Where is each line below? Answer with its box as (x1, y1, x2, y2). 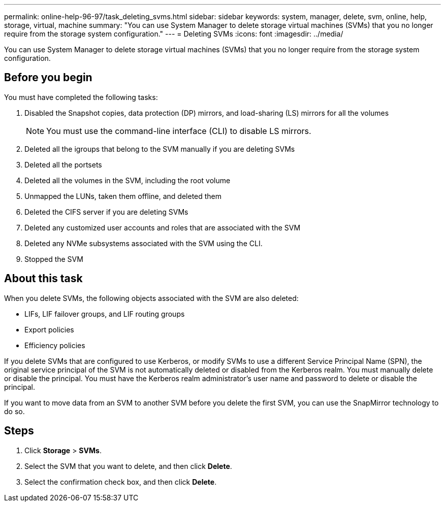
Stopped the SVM (24, 254, 83, 263)
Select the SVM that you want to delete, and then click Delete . (24, 461, 232, 470)
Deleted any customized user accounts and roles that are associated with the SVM (24, 223, 301, 232)
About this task (4, 272, 83, 285)
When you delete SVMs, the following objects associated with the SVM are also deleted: (4, 293, 299, 302)
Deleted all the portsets (24, 160, 102, 169)
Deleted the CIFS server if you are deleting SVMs (24, 207, 188, 216)
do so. (4, 407, 25, 416)
